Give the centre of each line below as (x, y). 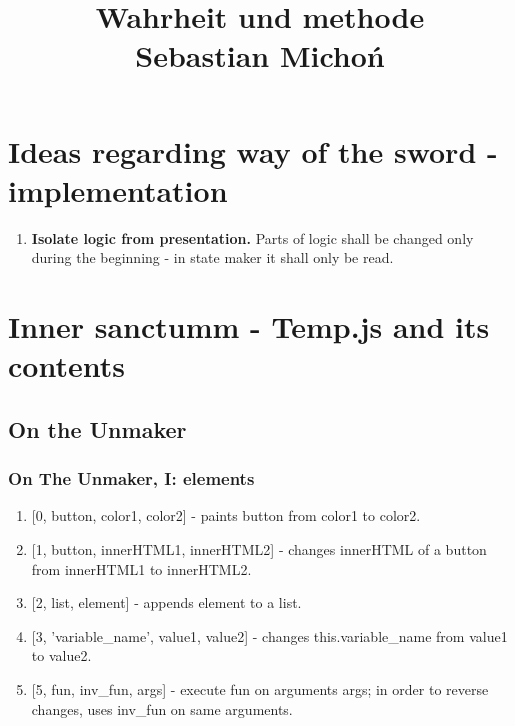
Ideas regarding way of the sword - (253, 150)
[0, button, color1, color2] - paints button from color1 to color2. (226, 515)
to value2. (61, 655)
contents (66, 365)
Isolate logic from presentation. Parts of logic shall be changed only (252, 237)
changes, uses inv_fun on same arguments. (162, 708)
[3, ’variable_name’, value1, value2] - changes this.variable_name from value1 (269, 635)
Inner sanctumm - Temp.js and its (249, 326)
